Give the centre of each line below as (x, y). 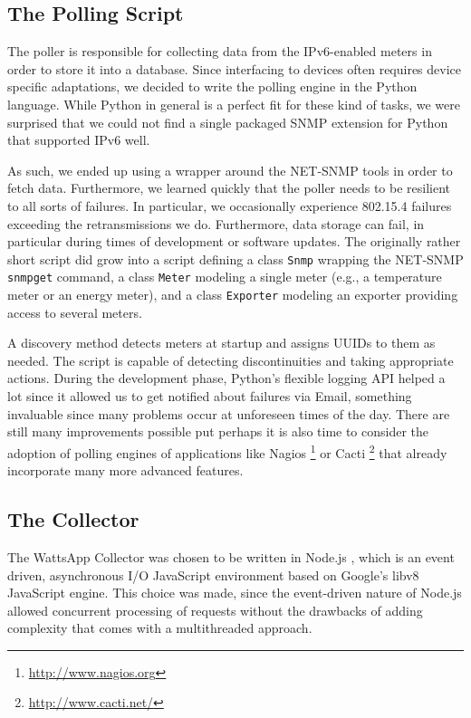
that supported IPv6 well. (79, 140)
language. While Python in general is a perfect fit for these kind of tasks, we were (234, 104)
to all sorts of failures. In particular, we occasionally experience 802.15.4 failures (230, 205)
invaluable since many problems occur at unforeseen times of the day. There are (229, 413)
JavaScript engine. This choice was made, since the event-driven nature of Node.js (235, 593)
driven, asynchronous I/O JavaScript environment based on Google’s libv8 (213, 574)
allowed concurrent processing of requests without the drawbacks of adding (215, 610)
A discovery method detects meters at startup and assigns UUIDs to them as (221, 343)
